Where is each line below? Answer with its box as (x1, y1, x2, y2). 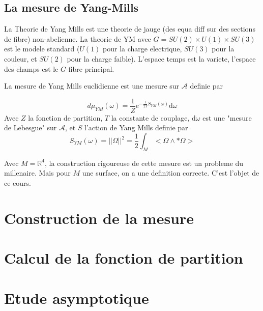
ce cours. (4, 178, 31, 188)
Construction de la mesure (4, 207, 194, 228)
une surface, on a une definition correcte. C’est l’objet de (82, 167, 259, 178)
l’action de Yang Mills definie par (84, 122, 188, 133)
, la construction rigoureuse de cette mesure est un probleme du (44, 157, 244, 168)
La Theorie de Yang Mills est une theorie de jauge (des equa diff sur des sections (4, 23, 255, 34)
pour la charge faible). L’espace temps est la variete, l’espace (67, 53, 256, 64)
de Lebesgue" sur (4, 122, 57, 133)
